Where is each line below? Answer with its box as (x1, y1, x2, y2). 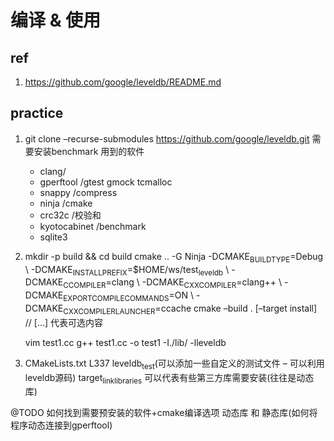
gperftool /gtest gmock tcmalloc (39, 176, 173, 188)
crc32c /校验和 (39, 209, 102, 221)
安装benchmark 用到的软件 (33, 145, 145, 157)
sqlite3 (39, 231, 68, 243)
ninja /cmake (39, 197, 93, 209)
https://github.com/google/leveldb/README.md (24, 76, 222, 88)
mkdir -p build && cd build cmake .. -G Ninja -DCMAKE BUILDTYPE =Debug (24, 250, 324, 265)
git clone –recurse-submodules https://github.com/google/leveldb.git (24, 132, 310, 145)
